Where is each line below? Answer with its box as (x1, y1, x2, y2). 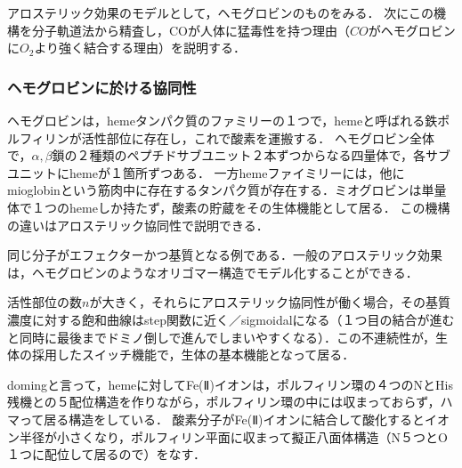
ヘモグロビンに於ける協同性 (7, 76, 197, 98)
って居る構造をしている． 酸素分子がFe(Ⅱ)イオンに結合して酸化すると (19, 409, 426, 428)
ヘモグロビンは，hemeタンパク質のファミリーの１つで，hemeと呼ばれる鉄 (7, 111, 438, 129)
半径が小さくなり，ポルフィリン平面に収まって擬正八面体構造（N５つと (19, 427, 438, 446)
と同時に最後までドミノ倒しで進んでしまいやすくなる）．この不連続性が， (7, 327, 436, 346)
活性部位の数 (7, 293, 82, 311)
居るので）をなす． (93, 445, 207, 464)
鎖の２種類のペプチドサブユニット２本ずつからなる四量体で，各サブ (52, 146, 451, 165)
